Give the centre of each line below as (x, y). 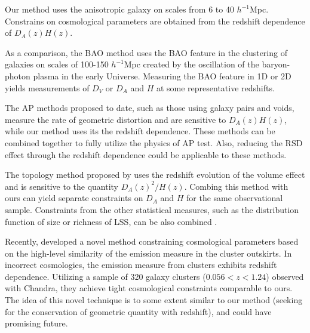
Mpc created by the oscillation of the (191, 64)
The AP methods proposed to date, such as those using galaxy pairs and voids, (150, 108)
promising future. (36, 323)
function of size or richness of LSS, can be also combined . (111, 221)
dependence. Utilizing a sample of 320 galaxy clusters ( (105, 276)
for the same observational (235, 198)
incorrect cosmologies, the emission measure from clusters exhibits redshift (141, 265)
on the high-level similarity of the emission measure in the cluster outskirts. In (148, 253)
